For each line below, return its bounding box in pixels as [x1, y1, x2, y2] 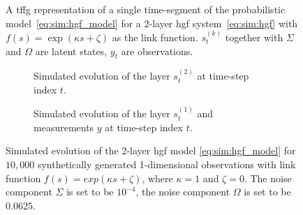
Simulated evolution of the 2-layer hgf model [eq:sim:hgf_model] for [6, 143, 296, 158]
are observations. [121, 43, 193, 58]
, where [142, 170, 173, 185]
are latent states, [35, 43, 108, 58]
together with [225, 30, 283, 44]
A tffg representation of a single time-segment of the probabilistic [6, 2, 286, 16]
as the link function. [112, 30, 198, 44]
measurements [34, 119, 94, 134]
